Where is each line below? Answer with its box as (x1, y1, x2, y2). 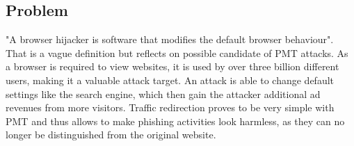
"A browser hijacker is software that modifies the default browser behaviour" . (6, 32, 334, 47)
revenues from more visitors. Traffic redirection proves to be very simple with (6, 100, 335, 115)
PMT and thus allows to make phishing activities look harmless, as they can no (6, 113, 345, 128)
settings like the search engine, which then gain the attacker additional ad (6, 86, 321, 101)
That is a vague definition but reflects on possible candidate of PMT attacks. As (6, 45, 348, 60)
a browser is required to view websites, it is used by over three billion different (6, 59, 339, 74)
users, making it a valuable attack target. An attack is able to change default (6, 72, 335, 87)
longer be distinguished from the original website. (6, 127, 216, 142)
